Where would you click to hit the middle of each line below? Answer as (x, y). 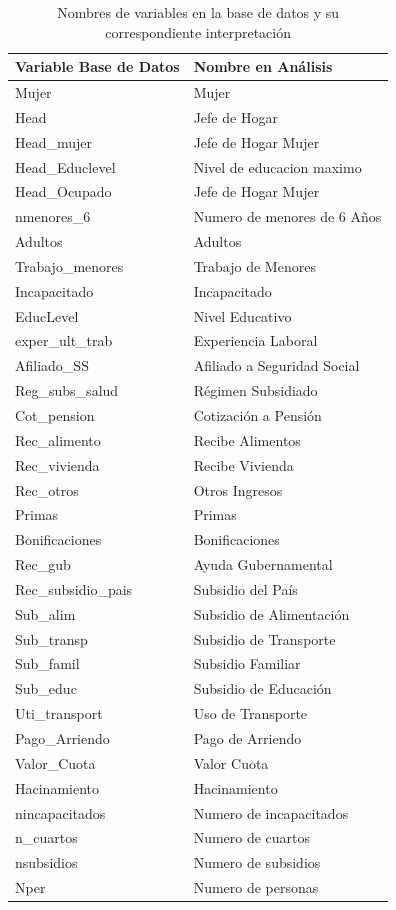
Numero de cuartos (252, 837)
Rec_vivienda (57, 464)
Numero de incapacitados (271, 812)
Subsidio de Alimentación (271, 613)
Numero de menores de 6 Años (287, 216)
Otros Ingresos (238, 489)
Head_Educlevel (65, 166)
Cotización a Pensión (257, 415)
